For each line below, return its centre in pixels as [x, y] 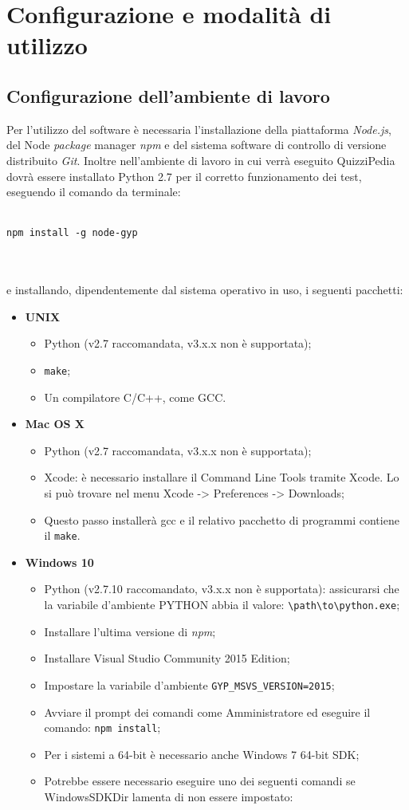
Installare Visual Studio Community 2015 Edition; [167, 658]
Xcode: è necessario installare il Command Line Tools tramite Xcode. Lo [222, 477]
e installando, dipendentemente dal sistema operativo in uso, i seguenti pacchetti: [205, 290]
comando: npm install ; [102, 727]
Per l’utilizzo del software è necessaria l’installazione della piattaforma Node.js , [199, 129]
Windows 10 [59, 562]
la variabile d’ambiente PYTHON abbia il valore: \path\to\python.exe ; [222, 605]
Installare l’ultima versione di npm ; [130, 631]
